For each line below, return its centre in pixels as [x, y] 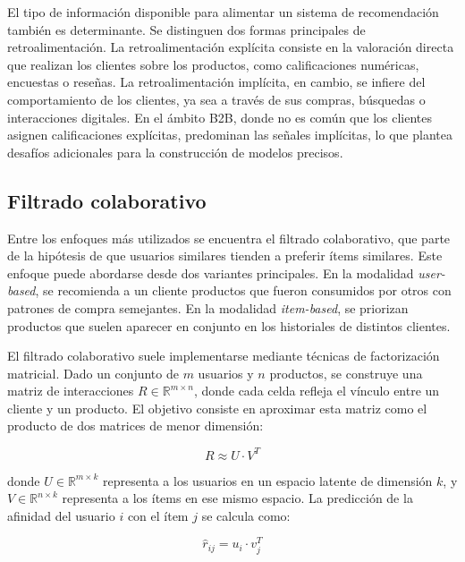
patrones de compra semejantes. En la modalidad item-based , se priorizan [208, 307]
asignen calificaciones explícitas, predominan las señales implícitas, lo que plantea [230, 135]
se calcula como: [246, 515]
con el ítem [158, 515]
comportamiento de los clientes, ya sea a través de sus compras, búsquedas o [216, 99]
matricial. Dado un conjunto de [93, 373]
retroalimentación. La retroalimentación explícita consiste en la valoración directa [231, 47]
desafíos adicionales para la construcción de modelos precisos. [175, 152]
